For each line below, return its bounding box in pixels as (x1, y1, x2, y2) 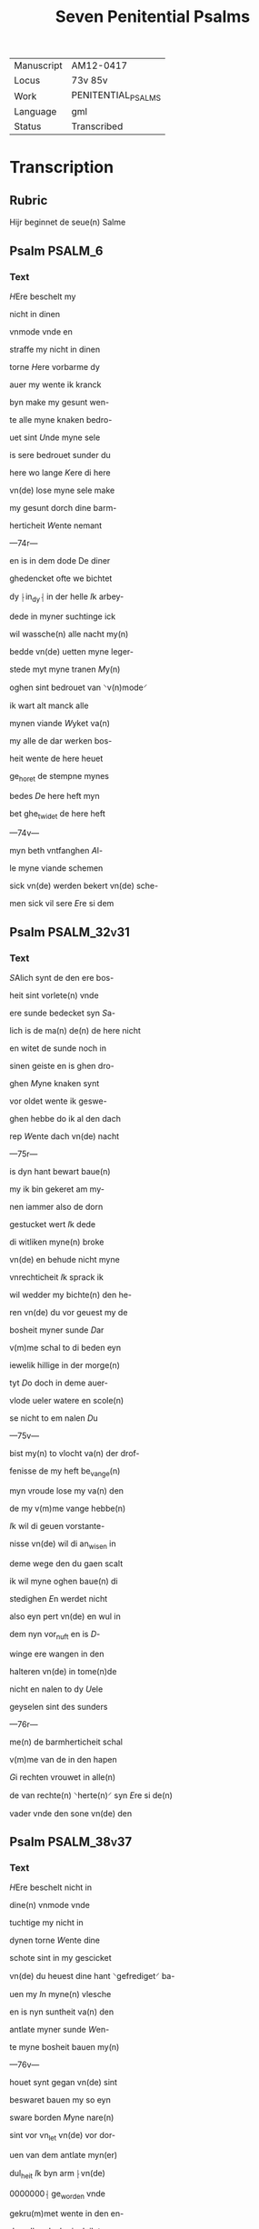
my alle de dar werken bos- (9, 735, 113, 746)
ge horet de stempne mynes (9, 770, 109, 784)
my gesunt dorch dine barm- (9, 503, 117, 514)
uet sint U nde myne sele (9, 432, 101, 443)
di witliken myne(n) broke (9, 1236, 105, 1247)
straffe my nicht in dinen (9, 344, 101, 355)
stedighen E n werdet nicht (9, 1593, 108, 1604)
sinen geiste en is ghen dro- (9, 1061, 115, 1072)
